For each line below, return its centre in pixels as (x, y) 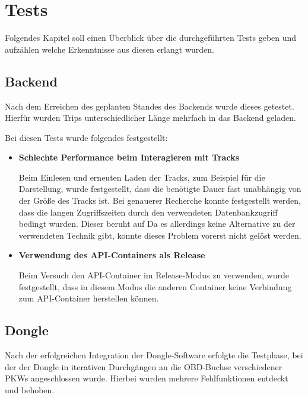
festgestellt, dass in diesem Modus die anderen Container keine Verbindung (155, 286)
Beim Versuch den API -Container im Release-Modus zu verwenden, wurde (154, 275)
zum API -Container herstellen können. (89, 298)
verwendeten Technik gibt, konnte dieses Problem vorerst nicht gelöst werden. (160, 235)
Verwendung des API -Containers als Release (112, 255)
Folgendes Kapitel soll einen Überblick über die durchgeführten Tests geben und (151, 38)
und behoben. (30, 389)
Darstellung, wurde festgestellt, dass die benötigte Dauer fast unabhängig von (160, 189)
